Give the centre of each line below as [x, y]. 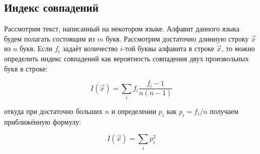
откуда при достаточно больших [53, 111]
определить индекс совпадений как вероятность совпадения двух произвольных [126, 58]
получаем [224, 111]
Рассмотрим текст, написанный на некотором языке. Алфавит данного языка [122, 29]
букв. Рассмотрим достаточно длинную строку [177, 38]
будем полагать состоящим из [50, 38]
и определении [134, 111]
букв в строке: [26, 68]
